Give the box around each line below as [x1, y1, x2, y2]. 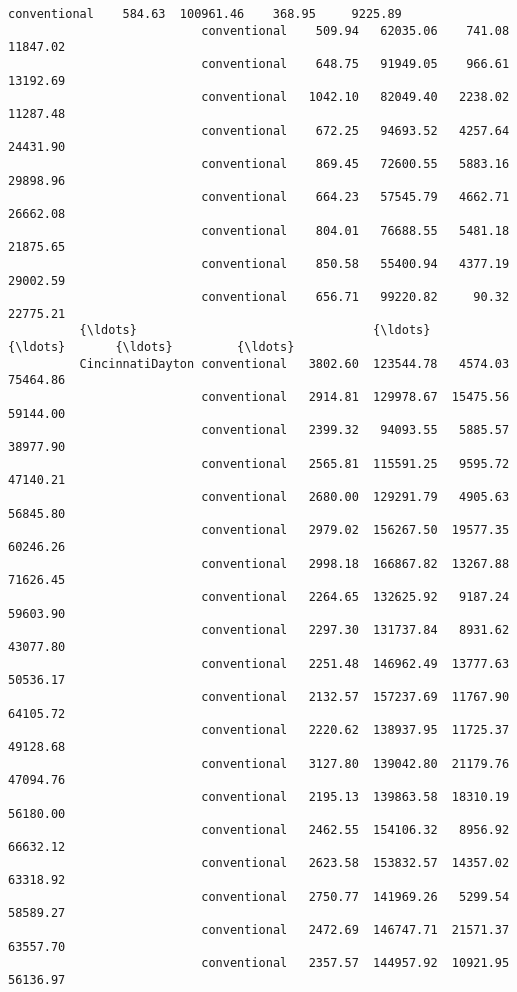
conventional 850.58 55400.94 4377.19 [201, 256, 510, 271]
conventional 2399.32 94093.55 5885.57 [201, 423, 510, 438]
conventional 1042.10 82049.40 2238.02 [201, 90, 510, 105]
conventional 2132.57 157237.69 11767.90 [201, 689, 510, 704]
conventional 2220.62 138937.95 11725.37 [201, 723, 510, 738]
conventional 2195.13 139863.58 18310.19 [201, 789, 510, 804]
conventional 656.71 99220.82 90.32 [201, 290, 510, 305]
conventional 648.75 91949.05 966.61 [201, 56, 510, 71]
